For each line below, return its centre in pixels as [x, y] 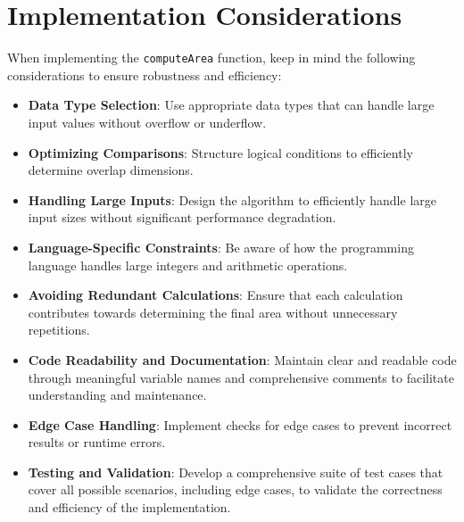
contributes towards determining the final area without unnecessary [213, 312]
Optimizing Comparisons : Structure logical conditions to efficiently [220, 152]
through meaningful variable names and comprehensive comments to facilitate [241, 377]
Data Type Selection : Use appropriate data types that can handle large [231, 105]
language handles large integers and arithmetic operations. [188, 265]
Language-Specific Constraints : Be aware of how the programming [221, 247]
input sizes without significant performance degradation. [182, 217]
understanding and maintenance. [117, 395]
